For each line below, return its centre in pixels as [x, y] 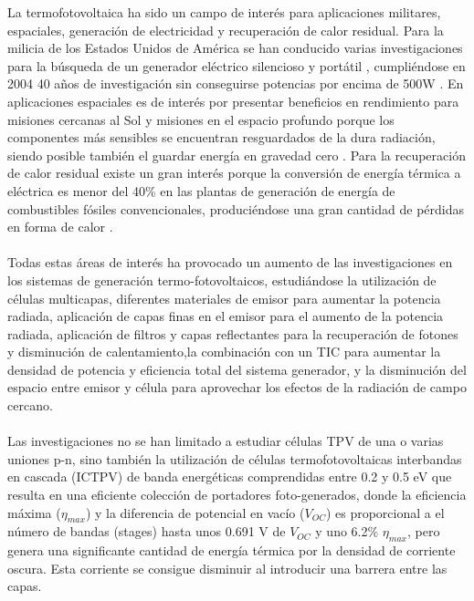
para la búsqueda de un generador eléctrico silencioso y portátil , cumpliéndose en [237, 65]
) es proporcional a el [385, 512]
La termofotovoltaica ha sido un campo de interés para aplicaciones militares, [224, 12]
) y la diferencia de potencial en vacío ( [195, 512]
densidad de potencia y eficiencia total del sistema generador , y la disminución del [237, 369]
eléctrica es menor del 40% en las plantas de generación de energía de [201, 190]
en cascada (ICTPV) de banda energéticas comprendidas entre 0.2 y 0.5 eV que [230, 477]
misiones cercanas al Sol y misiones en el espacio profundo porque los [201, 119]
